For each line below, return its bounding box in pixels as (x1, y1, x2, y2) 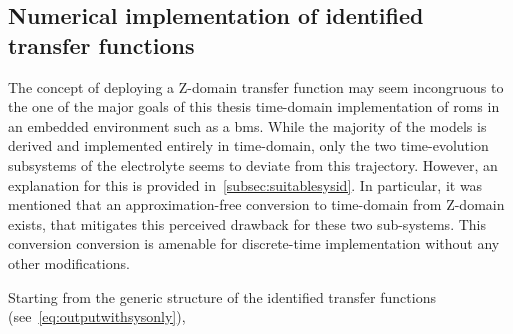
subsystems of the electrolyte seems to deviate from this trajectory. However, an (8, 154, 498, 175)
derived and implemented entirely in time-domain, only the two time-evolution (8, 135, 489, 156)
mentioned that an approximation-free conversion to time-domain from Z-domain (8, 194, 505, 215)
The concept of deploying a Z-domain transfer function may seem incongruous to (8, 76, 504, 97)
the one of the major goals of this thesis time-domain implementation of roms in (8, 96, 500, 117)
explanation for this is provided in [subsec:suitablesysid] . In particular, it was (8, 174, 483, 195)
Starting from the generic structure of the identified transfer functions (8, 286, 436, 307)
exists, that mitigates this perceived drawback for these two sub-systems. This (8, 213, 486, 234)
